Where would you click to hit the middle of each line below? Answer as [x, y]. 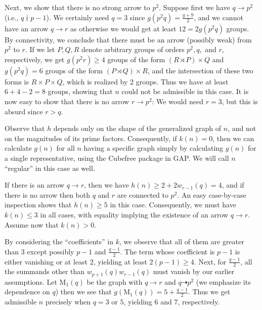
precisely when [68, 302]
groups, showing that [80, 91]
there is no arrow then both [47, 194]
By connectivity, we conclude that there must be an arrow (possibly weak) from [128, 39]
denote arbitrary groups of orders [133, 49]
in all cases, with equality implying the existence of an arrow [134, 214]
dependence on [27, 292]
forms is [17, 81]
